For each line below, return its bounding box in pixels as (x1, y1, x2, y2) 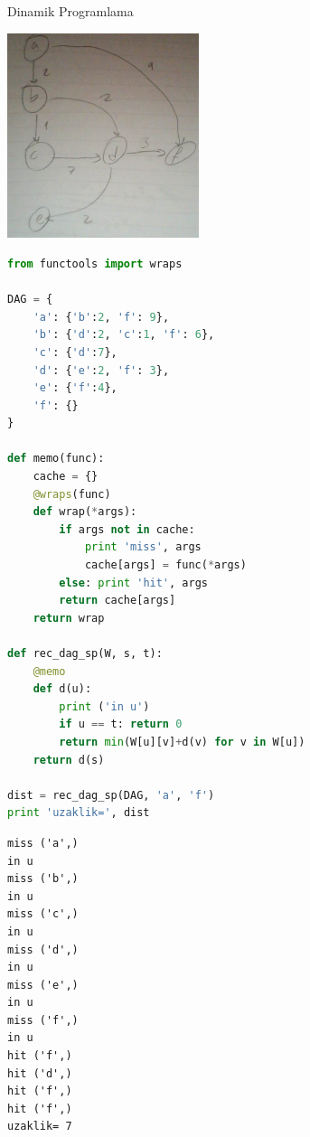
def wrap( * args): (33, 505, 137, 519)
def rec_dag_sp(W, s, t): (7, 647, 163, 661)
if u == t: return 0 (59, 718, 183, 731)
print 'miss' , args (84, 540, 202, 554)
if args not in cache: (59, 522, 195, 536)
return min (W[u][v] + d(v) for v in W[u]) (59, 735, 305, 748)
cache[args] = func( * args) (84, 559, 247, 572)
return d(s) (33, 753, 105, 766)
